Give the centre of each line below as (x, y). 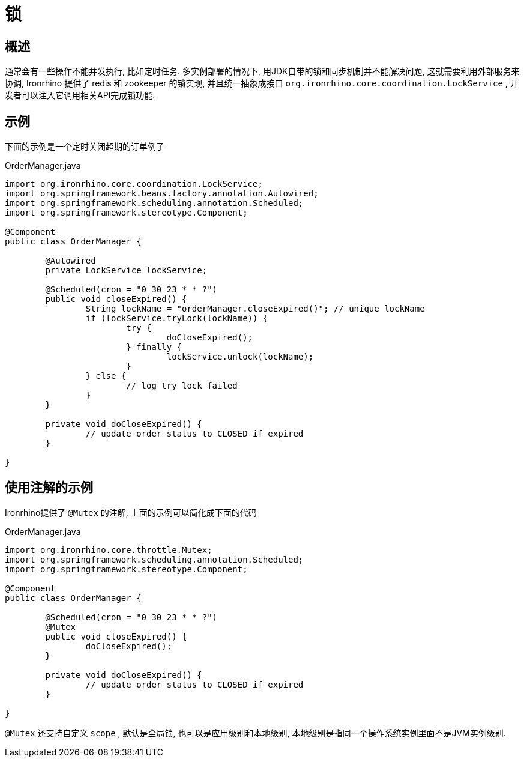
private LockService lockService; (126, 271)
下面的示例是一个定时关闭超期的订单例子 (85, 147)
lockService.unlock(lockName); (240, 357)
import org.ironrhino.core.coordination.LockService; (134, 184)
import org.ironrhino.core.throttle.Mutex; (109, 550)
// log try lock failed (182, 386)
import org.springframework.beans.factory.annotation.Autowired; (162, 194)
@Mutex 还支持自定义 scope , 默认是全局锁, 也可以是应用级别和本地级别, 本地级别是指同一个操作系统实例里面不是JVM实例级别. (255, 733)
